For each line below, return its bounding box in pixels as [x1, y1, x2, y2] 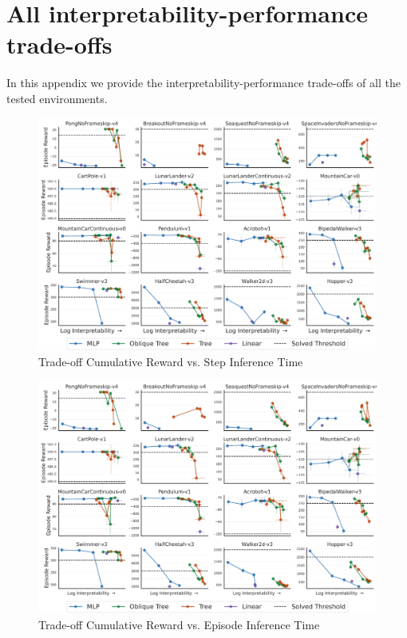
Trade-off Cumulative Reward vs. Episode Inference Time [38, 616, 320, 633]
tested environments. [6, 90, 108, 106]
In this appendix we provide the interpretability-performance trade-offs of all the [6, 74, 401, 91]
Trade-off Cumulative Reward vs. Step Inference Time [38, 353, 303, 370]
